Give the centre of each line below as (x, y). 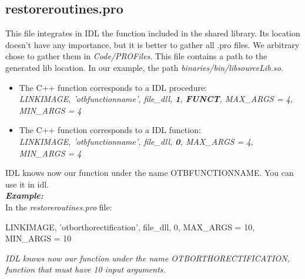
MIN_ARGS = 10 (38, 238)
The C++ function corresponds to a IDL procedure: (113, 87)
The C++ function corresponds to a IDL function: (110, 130)
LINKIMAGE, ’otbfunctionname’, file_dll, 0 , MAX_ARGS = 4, (136, 141)
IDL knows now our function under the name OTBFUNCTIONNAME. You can (150, 173)
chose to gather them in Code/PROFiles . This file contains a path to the (136, 56)
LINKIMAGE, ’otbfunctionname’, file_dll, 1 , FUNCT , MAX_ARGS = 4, (156, 99)
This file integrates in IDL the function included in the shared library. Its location (153, 33)
